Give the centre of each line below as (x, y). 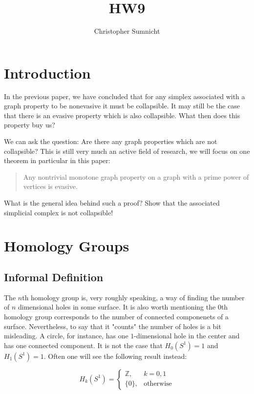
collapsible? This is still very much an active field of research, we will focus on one (127, 151)
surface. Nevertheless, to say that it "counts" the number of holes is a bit (113, 326)
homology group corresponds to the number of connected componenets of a (116, 316)
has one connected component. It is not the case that (83, 345)
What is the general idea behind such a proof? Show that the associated (112, 203)
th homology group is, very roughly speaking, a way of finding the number (133, 297)
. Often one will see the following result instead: (115, 356)
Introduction (47, 73)
